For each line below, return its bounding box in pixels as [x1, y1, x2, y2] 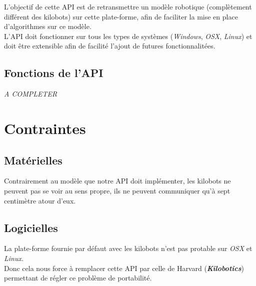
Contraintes [4, 117, 86, 138]
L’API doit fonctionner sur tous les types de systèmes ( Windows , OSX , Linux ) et [4, 30, 252, 41]
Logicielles [4, 219, 58, 235]
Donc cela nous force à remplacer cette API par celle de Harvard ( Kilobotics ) [4, 262, 244, 273]
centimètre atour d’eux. [4, 195, 76, 205]
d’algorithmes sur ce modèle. [4, 21, 91, 31]
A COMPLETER [4, 88, 57, 99]
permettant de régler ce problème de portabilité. [4, 272, 152, 283]
